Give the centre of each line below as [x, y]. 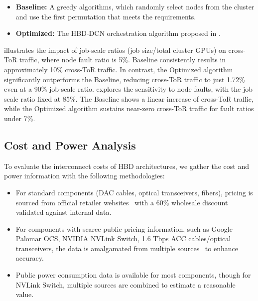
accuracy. [30, 258]
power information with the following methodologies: [84, 176]
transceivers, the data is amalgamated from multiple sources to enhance [127, 248]
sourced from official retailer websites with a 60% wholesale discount [122, 202]
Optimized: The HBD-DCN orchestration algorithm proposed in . [118, 33]
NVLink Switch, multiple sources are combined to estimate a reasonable [126, 284]
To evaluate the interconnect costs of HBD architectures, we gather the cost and [127, 166]
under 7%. [20, 118]
